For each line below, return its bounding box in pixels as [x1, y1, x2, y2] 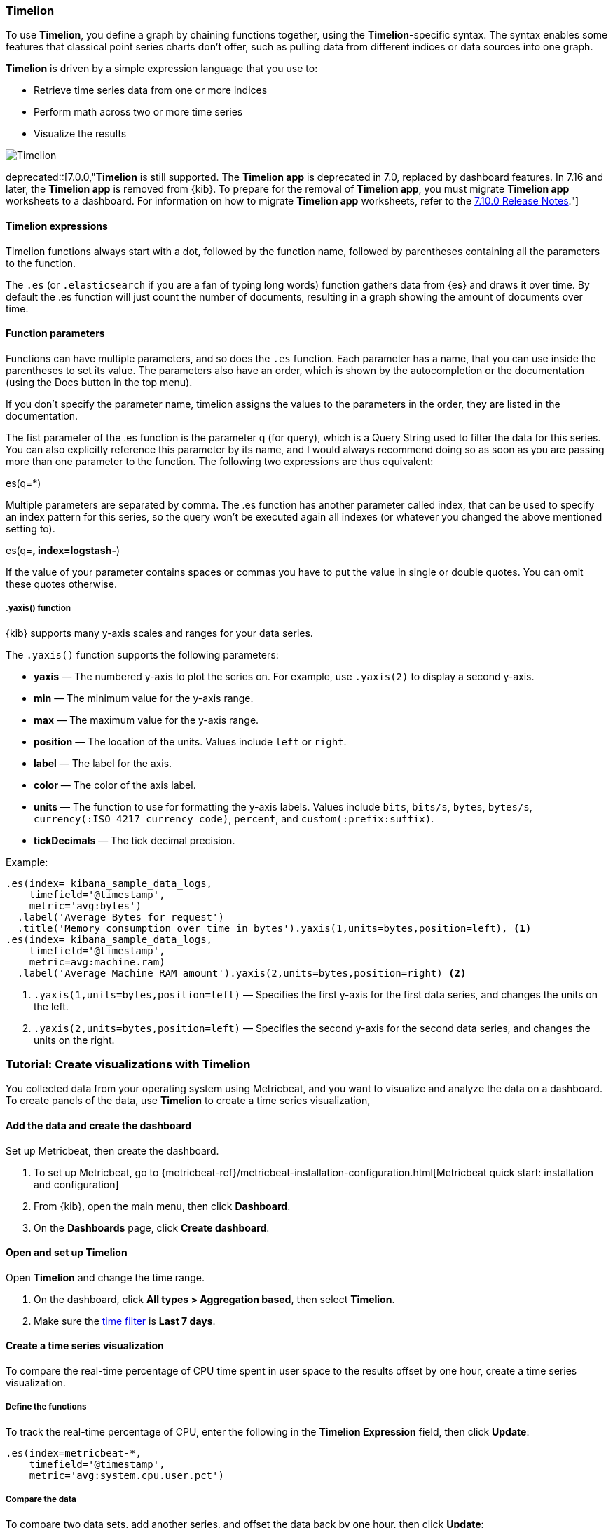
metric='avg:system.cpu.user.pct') [29, 1469, 224, 1481]
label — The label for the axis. [34, 757, 172, 769]
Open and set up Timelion [6, 1246, 128, 1259]
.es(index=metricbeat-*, [6, 1447, 142, 1459]
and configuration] [34, 1178, 119, 1190]
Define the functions [6, 1402, 87, 1412]
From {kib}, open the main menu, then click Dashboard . [34, 1199, 291, 1212]
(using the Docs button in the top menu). [6, 376, 193, 388]
